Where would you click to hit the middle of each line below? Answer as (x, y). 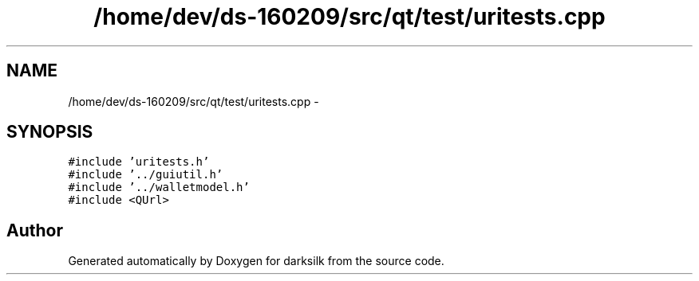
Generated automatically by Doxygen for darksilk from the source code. (256, 261)
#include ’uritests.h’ (139, 162)
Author (35, 230)
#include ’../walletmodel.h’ (159, 187)
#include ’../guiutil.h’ (146, 175)
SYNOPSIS (50, 132)
